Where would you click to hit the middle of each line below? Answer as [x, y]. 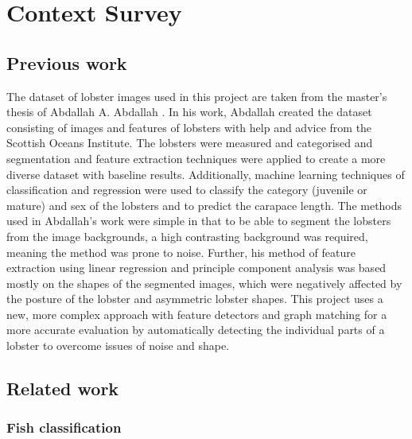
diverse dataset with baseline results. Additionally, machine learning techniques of [206, 174]
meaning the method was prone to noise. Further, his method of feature [181, 252]
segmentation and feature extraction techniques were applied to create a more [196, 158]
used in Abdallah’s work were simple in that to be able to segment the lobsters [199, 221]
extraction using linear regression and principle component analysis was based [196, 268]
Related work [63, 388]
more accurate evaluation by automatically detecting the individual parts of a [196, 330]
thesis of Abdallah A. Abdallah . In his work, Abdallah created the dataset [189, 112]
